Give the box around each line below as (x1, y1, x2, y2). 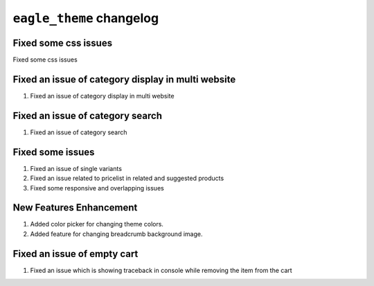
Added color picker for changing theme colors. (30, 220, 164, 229)
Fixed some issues (12, 146, 95, 158)
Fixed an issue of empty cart (12, 248, 139, 260)
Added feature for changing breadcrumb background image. (30, 229, 203, 238)
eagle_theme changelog (12, 10, 159, 26)
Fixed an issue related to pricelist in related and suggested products (30, 174, 224, 183)
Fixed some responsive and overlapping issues (30, 184, 164, 192)
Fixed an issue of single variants (30, 164, 123, 172)
